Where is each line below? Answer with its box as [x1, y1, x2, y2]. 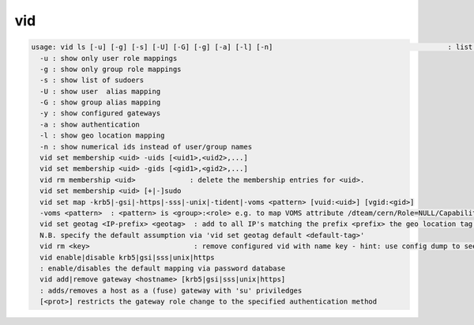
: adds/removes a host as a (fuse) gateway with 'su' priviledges [39, 285, 303, 295]
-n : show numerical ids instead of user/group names [39, 142, 253, 151]
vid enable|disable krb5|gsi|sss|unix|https [39, 253, 215, 262]
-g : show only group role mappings [39, 64, 182, 74]
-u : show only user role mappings [39, 54, 178, 62]
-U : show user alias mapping [39, 87, 161, 96]
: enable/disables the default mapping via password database [39, 263, 286, 273]
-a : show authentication [39, 119, 140, 129]
